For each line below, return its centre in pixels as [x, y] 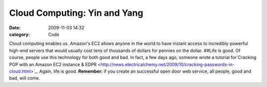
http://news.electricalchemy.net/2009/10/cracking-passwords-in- [168, 64]
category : [20, 34]
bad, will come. [25, 78]
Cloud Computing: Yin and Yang [76, 13]
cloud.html [20, 71]
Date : [15, 28]
